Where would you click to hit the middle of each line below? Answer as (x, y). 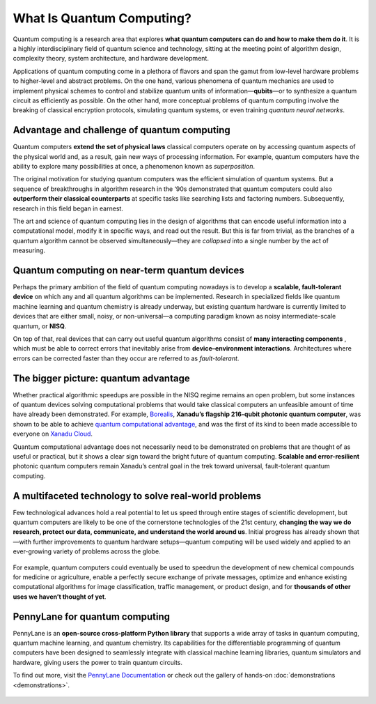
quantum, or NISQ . (40, 326)
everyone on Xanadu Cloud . (53, 434)
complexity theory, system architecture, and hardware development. (111, 59)
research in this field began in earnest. (68, 208)
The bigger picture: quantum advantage (102, 378)
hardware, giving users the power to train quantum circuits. (98, 662)
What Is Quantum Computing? (102, 18)
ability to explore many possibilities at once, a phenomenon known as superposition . (134, 166)
